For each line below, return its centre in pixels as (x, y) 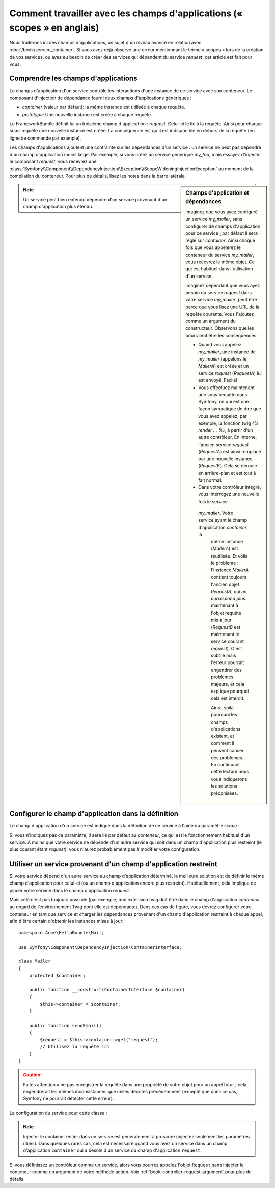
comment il (223, 743)
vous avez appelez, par (223, 416)
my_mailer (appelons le (223, 359)
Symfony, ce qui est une (224, 402)
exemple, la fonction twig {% (228, 423)
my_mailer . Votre (216, 513)
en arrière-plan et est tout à (227, 473)
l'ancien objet (225, 584)
